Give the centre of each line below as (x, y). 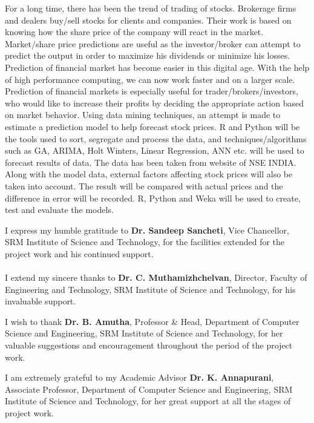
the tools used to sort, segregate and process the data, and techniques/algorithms (156, 138)
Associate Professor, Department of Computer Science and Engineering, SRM (149, 389)
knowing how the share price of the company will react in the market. (134, 32)
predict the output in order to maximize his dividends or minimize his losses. (148, 55)
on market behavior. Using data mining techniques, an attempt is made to (143, 115)
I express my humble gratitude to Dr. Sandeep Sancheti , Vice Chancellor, (147, 230)
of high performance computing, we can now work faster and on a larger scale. (150, 79)
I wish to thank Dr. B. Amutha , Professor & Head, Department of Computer (152, 321)
